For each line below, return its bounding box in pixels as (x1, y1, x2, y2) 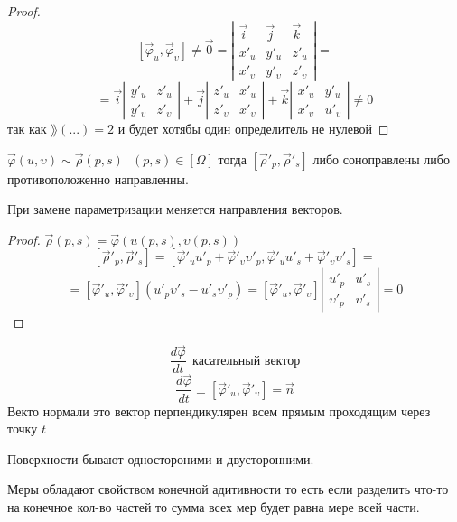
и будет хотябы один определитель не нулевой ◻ (117, 118, 389, 137)
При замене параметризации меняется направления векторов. (7, 200, 343, 219)
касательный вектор (192, 354, 301, 368)
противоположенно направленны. (7, 169, 189, 188)
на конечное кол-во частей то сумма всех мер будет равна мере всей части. (7, 497, 420, 516)
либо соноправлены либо (312, 149, 450, 168)
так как (7, 118, 47, 137)
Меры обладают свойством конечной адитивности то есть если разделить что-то (7, 480, 449, 499)
